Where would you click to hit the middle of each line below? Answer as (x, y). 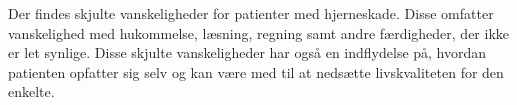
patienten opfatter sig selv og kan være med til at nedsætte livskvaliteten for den (256, 71)
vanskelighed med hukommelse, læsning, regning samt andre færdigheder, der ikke (259, 32)
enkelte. (31, 91)
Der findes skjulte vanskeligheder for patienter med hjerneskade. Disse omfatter (251, 13)
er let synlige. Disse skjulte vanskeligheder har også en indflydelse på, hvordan (247, 52)
